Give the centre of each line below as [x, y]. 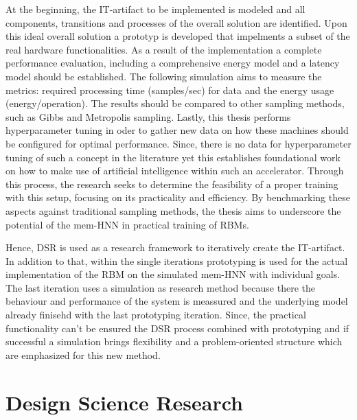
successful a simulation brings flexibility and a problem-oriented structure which [174, 341]
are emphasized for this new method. [83, 354]
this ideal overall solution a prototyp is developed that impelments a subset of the [178, 36]
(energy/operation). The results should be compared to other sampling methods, [175, 103]
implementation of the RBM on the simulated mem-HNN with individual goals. [173, 274]
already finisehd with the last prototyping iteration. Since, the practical [156, 315]
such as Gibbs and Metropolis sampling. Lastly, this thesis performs [148, 116]
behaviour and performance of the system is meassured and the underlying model [177, 301]
